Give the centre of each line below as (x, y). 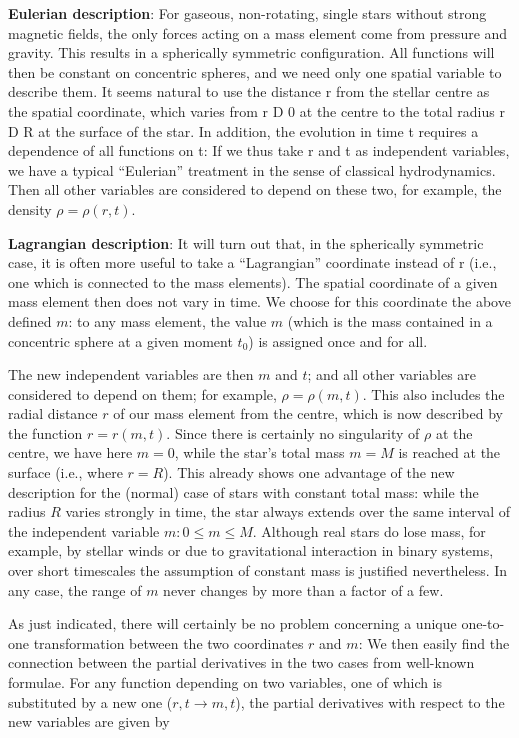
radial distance (53, 413)
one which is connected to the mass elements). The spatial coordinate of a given (253, 281)
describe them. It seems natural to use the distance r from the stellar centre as (249, 91)
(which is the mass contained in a (390, 320)
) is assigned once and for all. (338, 340)
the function (45, 432)
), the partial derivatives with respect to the (370, 701)
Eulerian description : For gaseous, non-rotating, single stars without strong (247, 13)
